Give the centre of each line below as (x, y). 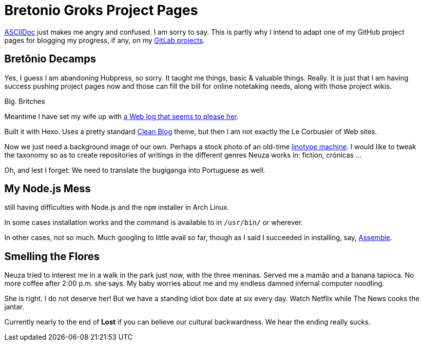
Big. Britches (25, 101)
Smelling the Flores (52, 256)
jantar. (14, 307)
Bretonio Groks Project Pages (101, 10)
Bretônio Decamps (50, 59)
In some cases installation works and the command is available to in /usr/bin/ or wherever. (154, 223)
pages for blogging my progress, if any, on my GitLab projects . (105, 40)
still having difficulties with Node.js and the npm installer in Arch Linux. (117, 207)
